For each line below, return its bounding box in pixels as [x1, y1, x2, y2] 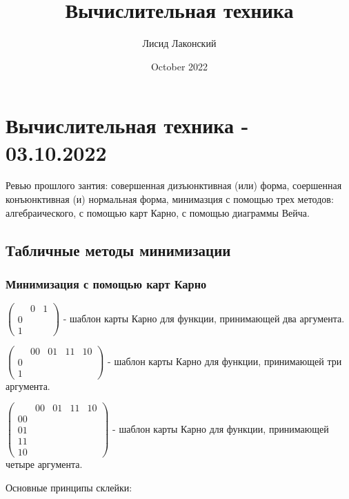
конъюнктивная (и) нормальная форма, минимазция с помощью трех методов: [6, 192, 334, 206]
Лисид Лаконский [142, 36, 217, 50]
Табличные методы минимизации [6, 239, 231, 260]
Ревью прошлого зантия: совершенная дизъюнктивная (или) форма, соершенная [6, 178, 342, 193]
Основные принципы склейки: [6, 480, 132, 494]
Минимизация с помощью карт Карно [6, 275, 207, 292]
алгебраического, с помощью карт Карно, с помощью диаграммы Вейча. [6, 205, 310, 219]
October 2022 [150, 59, 208, 73]
